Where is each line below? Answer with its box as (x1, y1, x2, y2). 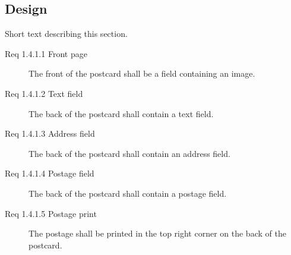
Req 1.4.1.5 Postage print (5, 207, 97, 219)
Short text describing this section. (5, 27, 128, 40)
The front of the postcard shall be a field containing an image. (29, 67, 255, 80)
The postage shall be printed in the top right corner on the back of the (29, 227, 286, 240)
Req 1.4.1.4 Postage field (5, 167, 94, 180)
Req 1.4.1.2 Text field (5, 87, 83, 99)
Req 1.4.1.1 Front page (5, 47, 87, 59)
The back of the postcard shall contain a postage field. (29, 187, 227, 199)
